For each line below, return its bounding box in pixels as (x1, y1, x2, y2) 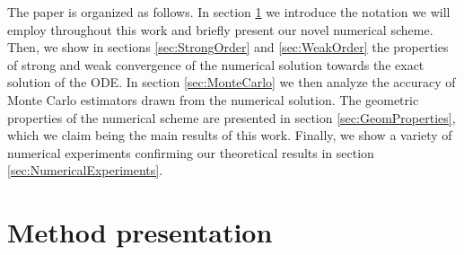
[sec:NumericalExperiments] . (7, 161, 163, 180)
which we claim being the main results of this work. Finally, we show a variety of (7, 126, 452, 145)
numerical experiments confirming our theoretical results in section (7, 143, 374, 162)
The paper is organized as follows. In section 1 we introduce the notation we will (7, 3, 451, 21)
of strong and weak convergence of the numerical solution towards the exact (7, 55, 425, 74)
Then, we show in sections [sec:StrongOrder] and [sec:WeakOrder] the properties (7, 38, 449, 57)
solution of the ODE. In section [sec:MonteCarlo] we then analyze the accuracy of (7, 73, 456, 92)
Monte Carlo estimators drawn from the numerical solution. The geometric (7, 90, 419, 109)
